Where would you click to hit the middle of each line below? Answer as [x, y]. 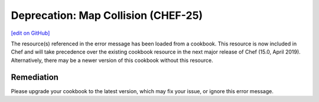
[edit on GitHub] [30, 33]
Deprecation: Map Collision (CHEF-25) [107, 15]
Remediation [35, 77]
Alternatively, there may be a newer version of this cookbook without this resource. [112, 60]
